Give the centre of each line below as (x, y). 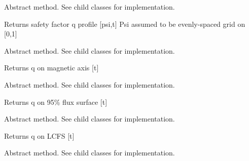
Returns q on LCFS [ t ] (39, 135)
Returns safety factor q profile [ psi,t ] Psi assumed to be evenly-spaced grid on (125, 24)
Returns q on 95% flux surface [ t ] (56, 102)
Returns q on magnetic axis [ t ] (51, 68)
